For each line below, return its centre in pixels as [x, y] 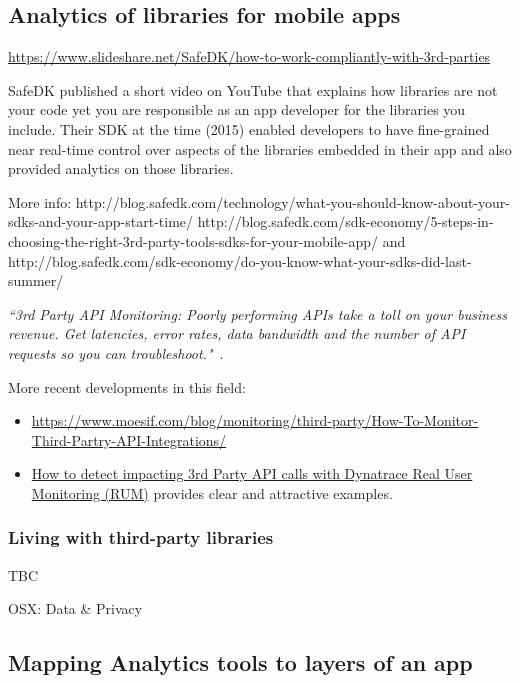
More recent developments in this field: [127, 386]
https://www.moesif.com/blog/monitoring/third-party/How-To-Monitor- [255, 420]
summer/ [36, 280]
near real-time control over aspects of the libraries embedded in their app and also [260, 148]
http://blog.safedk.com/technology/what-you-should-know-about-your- [292, 201]
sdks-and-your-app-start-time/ [101, 221]
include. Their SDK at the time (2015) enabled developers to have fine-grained [249, 128]
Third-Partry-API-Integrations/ [129, 439]
